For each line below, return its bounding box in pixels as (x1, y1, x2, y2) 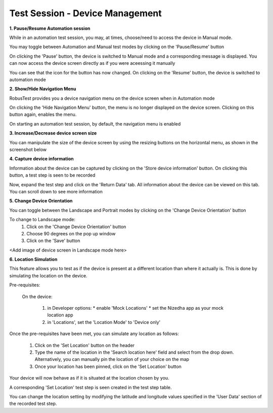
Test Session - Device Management (9, 8, 162, 19)
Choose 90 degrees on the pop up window (26, 230, 116, 236)
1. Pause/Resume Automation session (9, 25, 90, 31)
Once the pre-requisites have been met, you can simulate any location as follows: (9, 331, 179, 337)
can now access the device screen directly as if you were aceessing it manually (9, 60, 175, 66)
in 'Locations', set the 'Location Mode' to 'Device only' (47, 319, 161, 325)
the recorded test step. (9, 400, 57, 407)
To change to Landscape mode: (9, 217, 76, 223)
